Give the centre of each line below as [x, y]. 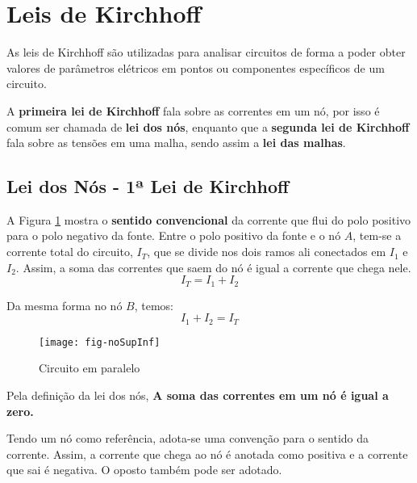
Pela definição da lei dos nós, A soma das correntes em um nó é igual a [198, 395]
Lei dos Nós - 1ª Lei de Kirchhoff [148, 186]
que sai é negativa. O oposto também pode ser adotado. [144, 470]
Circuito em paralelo [90, 368]
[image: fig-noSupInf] [100, 342]
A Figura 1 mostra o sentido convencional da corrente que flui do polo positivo [209, 219]
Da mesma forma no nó [65, 305]
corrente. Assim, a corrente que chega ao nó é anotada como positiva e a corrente [207, 454]
